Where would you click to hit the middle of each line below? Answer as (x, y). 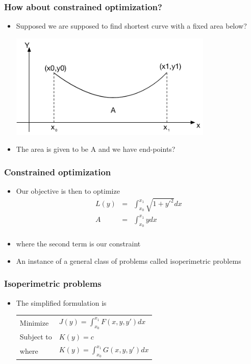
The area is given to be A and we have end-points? (96, 149)
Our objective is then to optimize (68, 191)
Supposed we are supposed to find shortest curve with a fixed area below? (131, 26)
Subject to (36, 337)
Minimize (34, 322)
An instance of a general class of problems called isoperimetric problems (129, 260)
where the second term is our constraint (78, 244)
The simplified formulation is (61, 302)
